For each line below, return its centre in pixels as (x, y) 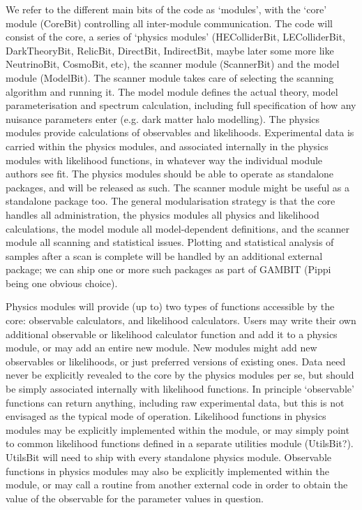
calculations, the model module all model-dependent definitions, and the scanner (178, 228)
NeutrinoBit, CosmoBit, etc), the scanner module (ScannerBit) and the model (173, 64)
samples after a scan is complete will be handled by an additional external (164, 255)
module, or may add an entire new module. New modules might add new (161, 348)
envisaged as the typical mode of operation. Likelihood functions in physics (166, 416)
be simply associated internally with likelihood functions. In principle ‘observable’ (180, 389)
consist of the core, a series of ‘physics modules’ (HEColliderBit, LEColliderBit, (175, 37)
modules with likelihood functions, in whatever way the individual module (164, 160)
